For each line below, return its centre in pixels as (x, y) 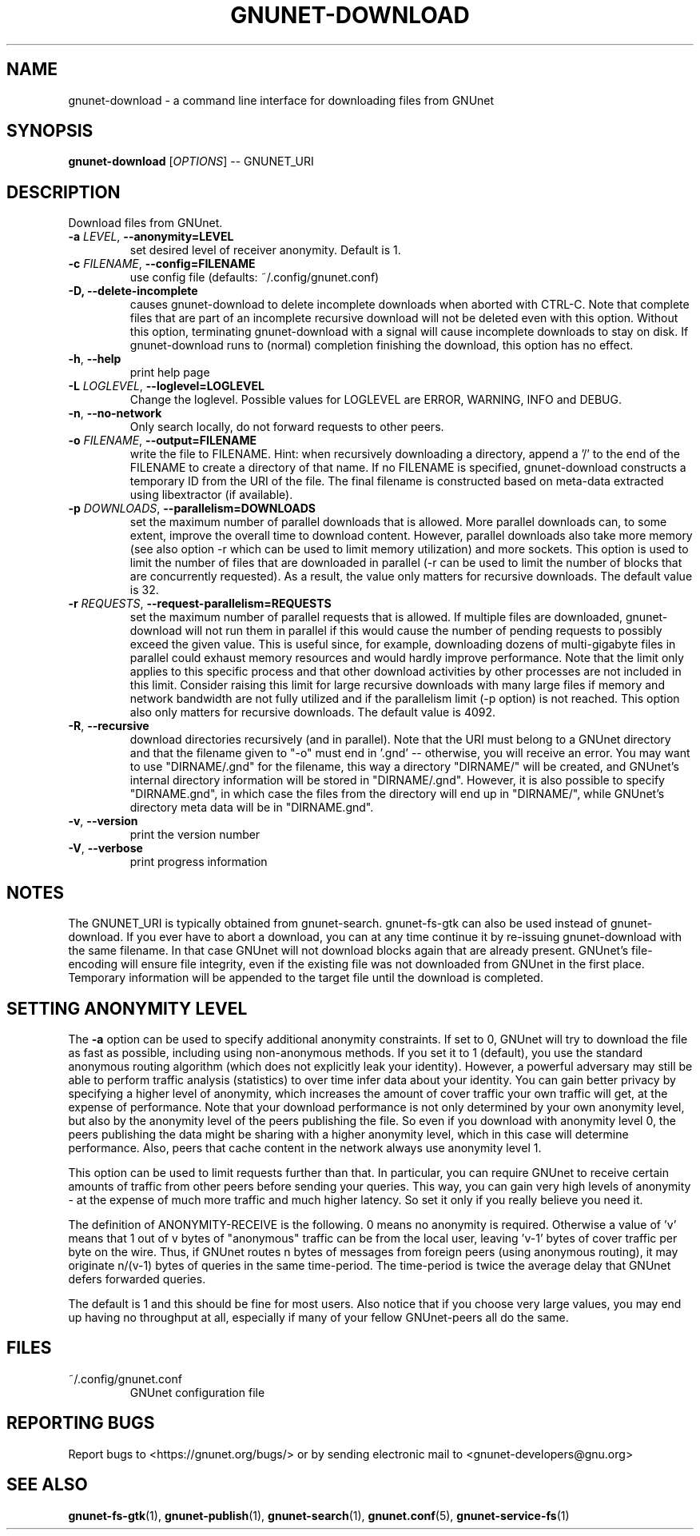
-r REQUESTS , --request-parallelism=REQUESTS (200, 604)
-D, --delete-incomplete (133, 291)
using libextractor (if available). (211, 495)
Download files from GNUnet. (145, 223)
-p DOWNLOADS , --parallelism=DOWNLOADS (192, 509)
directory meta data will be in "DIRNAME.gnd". (252, 808)
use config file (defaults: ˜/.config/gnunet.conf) (255, 277)
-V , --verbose (105, 848)
